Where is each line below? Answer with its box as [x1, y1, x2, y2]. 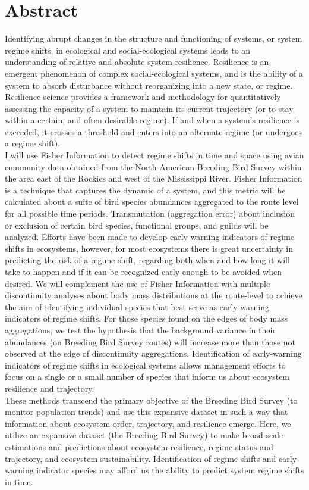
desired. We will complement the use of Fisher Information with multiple [5, 277, 270, 289]
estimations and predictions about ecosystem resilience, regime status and [5, 440, 273, 452]
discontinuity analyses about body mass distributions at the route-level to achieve [5, 289, 302, 301]
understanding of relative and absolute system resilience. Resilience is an [5, 55, 269, 68]
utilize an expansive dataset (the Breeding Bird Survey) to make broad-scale [5, 429, 283, 441]
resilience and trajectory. [5, 382, 94, 394]
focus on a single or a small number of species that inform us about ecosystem [5, 370, 290, 383]
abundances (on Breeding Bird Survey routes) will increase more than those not [5, 335, 295, 348]
